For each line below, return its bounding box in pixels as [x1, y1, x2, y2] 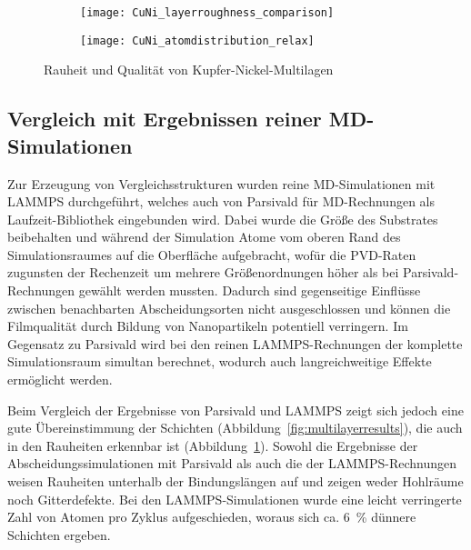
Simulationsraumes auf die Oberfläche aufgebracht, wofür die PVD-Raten [7, 245, 416, 264]
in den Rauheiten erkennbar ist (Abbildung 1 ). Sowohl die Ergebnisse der [7, 435, 418, 455]
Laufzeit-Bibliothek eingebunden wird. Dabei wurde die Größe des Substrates [7, 209, 438, 228]
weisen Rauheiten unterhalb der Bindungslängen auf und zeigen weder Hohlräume [7, 472, 464, 490]
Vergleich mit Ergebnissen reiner [7, 105, 322, 133]
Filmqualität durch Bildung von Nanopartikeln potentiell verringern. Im [7, 316, 408, 335]
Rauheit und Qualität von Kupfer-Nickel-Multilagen [44, 60, 334, 79]
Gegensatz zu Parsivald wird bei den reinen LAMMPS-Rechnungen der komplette [7, 334, 463, 353]
